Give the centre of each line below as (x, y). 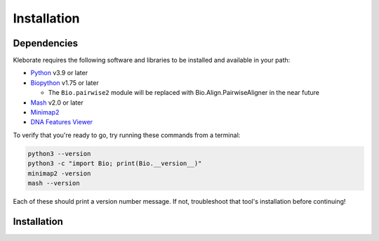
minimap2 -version (59, 173)
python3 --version (59, 154)
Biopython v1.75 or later (65, 83)
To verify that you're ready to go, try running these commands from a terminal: (127, 135)
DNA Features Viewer (62, 122)
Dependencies (46, 43)
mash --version (54, 183)
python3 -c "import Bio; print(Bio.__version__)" (115, 164)
